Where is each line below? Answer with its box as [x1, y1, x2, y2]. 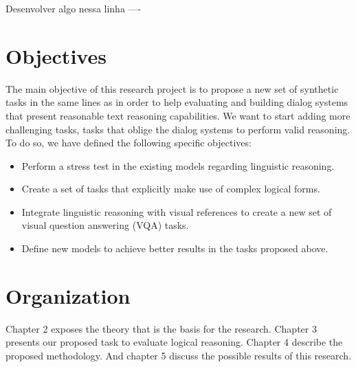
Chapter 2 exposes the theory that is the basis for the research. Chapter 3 [5, 321, 317, 335]
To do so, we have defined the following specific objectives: [5, 135, 252, 150]
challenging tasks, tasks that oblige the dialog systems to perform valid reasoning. [5, 122, 351, 136]
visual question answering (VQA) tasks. [21, 218, 189, 232]
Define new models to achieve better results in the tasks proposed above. [21, 241, 329, 256]
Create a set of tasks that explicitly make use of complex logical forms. [21, 181, 320, 196]
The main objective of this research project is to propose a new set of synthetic [5, 81, 339, 96]
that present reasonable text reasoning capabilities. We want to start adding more [5, 108, 351, 122]
